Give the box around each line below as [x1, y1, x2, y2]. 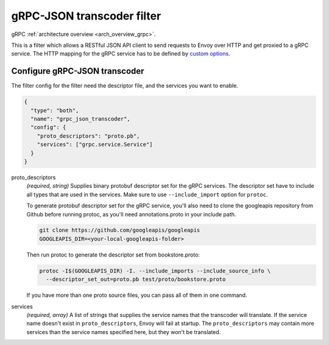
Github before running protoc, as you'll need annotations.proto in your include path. [26, 210, 236, 218]
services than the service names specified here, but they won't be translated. [26, 328, 221, 335]
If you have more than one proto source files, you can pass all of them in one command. [26, 291, 247, 299]
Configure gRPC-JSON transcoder [11, 66, 144, 76]
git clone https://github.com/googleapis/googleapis [39, 227, 200, 234]
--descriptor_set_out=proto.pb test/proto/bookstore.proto [46, 276, 226, 283]
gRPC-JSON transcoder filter [11, 9, 161, 23]
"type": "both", [30, 107, 79, 114]
